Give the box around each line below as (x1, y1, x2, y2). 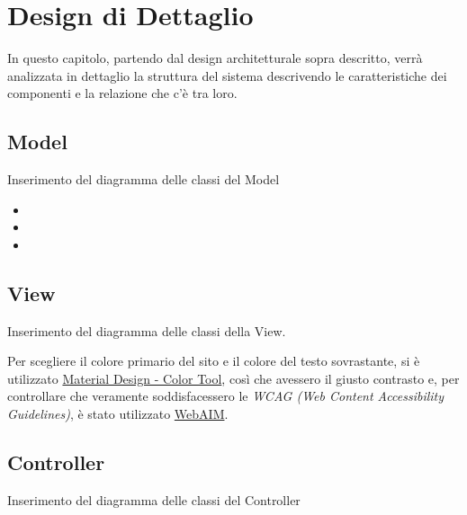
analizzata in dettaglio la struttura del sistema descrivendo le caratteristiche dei (7, 66, 447, 84)
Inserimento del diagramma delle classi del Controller (7, 490, 301, 509)
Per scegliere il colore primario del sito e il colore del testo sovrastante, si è (7, 351, 420, 370)
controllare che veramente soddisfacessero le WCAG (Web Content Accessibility (7, 386, 445, 405)
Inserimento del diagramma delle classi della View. (7, 321, 286, 340)
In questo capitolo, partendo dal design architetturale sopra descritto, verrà (7, 49, 423, 67)
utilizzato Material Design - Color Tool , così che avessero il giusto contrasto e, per (7, 368, 460, 387)
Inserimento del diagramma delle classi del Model (7, 170, 280, 189)
